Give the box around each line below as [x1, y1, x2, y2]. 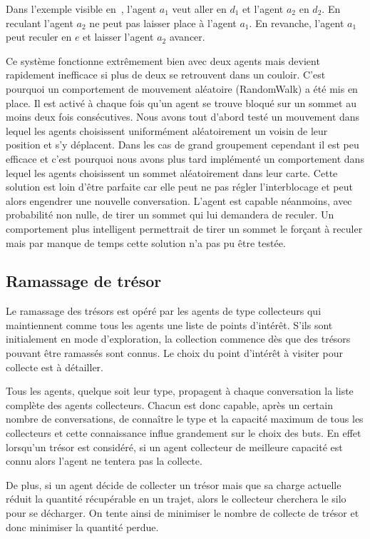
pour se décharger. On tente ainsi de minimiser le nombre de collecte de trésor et [6, 505, 359, 520]
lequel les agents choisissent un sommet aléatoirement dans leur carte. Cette [6, 165, 338, 180]
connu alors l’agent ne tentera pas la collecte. [6, 453, 202, 468]
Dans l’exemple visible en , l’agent [6, 1, 157, 16]
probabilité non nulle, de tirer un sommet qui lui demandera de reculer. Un [6, 207, 334, 222]
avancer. [169, 29, 205, 44]
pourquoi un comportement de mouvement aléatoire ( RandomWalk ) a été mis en [6, 81, 358, 96]
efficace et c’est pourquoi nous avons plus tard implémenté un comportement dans [6, 151, 364, 166]
